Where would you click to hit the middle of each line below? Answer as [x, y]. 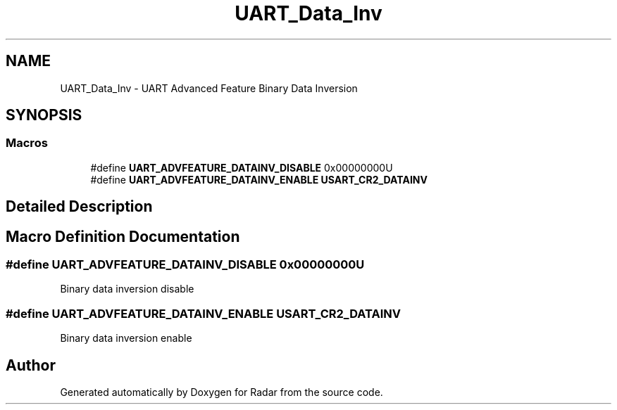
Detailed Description [79, 207]
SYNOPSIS [44, 115]
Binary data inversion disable [127, 289]
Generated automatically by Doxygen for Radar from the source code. [222, 392]
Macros [27, 143]
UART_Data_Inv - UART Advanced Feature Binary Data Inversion [209, 88]
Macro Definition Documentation [123, 236]
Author [31, 365]
